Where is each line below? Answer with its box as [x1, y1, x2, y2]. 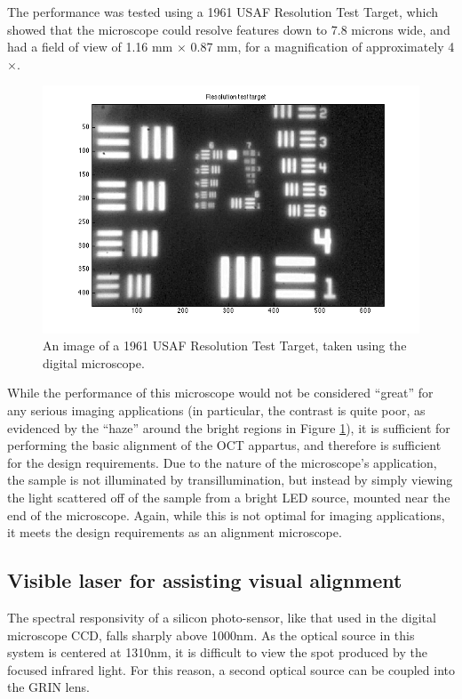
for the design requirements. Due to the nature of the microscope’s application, [7, 453, 437, 471]
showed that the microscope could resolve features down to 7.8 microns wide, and [7, 20, 450, 38]
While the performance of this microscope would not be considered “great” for [7, 383, 434, 402]
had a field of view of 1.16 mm [7, 37, 173, 56]
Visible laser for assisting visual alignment [7, 566, 402, 594]
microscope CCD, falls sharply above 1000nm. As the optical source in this [7, 625, 415, 644]
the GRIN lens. [7, 678, 90, 696]
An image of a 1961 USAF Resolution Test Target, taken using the [43, 336, 407, 355]
